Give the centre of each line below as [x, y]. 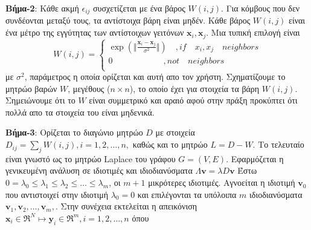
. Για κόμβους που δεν [261, 8]
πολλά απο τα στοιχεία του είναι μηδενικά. [80, 112]
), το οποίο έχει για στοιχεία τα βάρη [194, 88]
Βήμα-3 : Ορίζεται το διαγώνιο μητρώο [74, 132]
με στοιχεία [175, 132]
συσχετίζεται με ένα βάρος [139, 8]
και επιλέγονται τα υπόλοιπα [187, 194]
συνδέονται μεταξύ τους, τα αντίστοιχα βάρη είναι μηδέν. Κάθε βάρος [128, 20]
